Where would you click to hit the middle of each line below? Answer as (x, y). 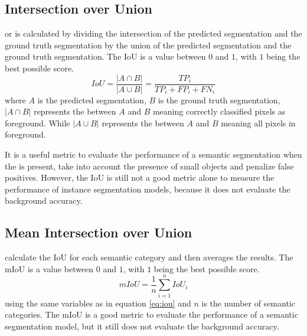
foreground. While (37, 123)
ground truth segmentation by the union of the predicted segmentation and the (148, 45)
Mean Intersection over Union (99, 232)
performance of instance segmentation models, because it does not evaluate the (148, 189)
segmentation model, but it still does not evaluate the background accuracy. (142, 326)
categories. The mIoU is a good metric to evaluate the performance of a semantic (151, 314)
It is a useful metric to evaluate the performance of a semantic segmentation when (153, 154)
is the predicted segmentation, (92, 100)
